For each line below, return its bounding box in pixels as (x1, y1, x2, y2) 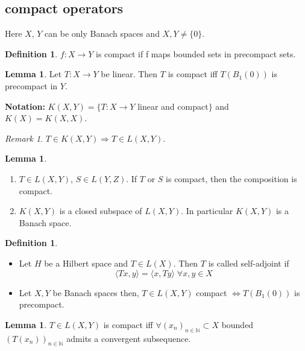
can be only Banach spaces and (45, 27, 160, 40)
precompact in (5, 79, 58, 92)
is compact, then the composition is (166, 172, 297, 185)
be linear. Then (101, 68, 158, 80)
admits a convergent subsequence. (66, 332, 191, 344)
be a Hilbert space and (44, 256, 128, 269)
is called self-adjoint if (208, 256, 289, 269)
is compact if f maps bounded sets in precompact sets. (96, 47, 296, 60)
